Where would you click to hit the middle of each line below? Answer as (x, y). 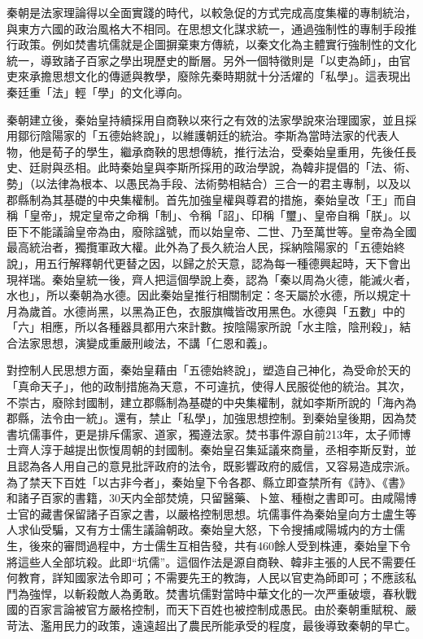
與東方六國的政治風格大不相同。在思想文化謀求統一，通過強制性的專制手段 (206, 28)
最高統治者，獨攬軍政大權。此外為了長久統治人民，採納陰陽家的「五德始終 (206, 247)
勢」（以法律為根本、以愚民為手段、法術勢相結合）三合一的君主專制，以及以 (209, 183)
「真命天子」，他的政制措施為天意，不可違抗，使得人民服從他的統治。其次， (209, 386)
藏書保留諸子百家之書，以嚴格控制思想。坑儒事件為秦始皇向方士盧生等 (228, 513)
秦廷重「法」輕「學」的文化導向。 (98, 92)
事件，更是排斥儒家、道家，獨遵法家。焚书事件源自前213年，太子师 (220, 433)
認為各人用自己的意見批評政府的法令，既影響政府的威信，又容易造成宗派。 (217, 466)
